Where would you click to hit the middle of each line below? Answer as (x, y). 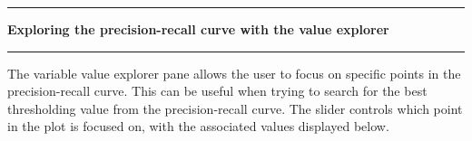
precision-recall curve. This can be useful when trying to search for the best (217, 91)
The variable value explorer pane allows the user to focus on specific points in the (234, 73)
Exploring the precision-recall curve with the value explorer (198, 29)
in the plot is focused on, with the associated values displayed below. (198, 126)
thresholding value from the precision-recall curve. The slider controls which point (235, 108)
